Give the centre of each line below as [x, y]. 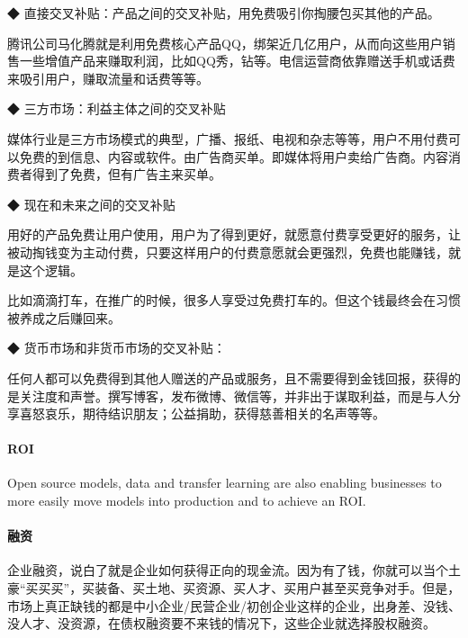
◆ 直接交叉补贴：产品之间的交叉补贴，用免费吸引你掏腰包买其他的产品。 [224, 13]
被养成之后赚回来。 [64, 317]
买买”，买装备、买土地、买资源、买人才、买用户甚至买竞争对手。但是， [249, 588]
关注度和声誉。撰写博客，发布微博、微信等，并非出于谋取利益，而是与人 [234, 395]
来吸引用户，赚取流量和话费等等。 [108, 78]
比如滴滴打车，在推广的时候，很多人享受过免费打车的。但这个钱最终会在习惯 [234, 300]
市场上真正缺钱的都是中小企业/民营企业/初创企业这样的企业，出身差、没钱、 [234, 605]
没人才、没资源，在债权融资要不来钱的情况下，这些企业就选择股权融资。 [221, 623]
